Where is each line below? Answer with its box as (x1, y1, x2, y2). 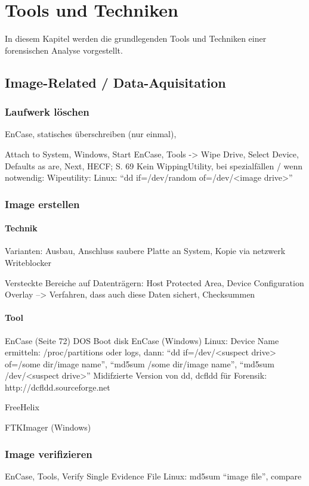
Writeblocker (5, 256, 51, 268)
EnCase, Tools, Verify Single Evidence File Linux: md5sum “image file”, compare (5, 469, 302, 482)
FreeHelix (5, 401, 39, 413)
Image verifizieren (5, 446, 92, 461)
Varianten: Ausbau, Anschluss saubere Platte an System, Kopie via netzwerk (5, 244, 286, 257)
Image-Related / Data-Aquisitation (5, 73, 226, 91)
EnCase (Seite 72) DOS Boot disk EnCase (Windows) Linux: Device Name (5, 334, 279, 346)
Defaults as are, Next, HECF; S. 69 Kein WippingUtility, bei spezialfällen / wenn (5, 159, 303, 172)
